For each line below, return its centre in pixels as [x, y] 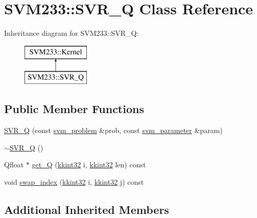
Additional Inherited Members [87, 209]
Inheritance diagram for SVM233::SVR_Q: [72, 33]
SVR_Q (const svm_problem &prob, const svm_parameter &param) [113, 130]
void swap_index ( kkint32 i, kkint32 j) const [74, 181]
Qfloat [14, 165]
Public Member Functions [74, 109]
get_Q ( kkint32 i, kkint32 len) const [89, 165]
